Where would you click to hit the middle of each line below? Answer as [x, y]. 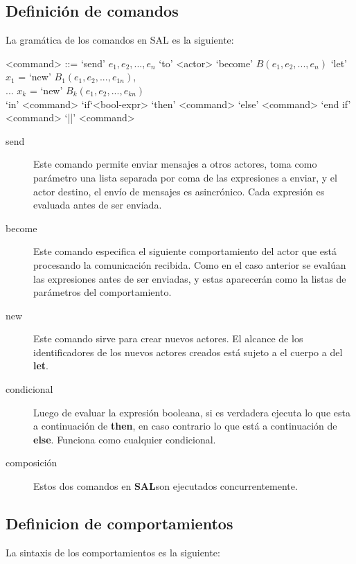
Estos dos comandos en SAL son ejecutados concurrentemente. [166, 486]
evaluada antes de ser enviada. [98, 205]
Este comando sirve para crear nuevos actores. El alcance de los [168, 338]
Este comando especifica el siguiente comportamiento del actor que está [185, 251]
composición [32, 462]
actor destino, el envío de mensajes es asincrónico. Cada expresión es [179, 191]
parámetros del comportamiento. [103, 292]
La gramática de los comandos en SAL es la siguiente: [120, 40]
